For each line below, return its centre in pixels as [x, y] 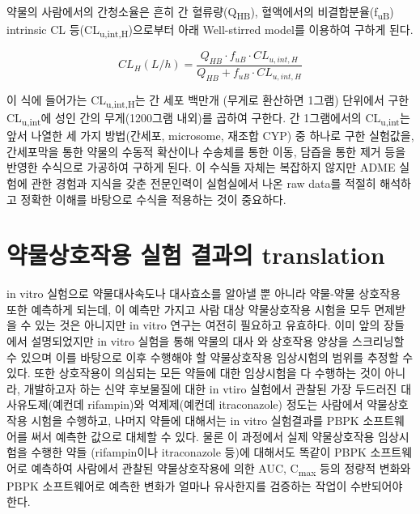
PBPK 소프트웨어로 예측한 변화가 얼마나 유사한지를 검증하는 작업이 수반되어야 [205, 485]
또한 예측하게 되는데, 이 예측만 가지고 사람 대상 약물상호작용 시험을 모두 [189, 309]
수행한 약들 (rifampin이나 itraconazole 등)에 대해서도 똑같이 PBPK [199, 452]
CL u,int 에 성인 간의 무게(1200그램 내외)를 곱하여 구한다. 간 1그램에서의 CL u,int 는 [208, 119]
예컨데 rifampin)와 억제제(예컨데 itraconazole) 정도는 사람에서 [208, 404]
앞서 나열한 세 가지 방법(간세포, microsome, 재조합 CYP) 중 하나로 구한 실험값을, [210, 136]
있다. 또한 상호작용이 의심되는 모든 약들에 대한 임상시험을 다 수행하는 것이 [194, 373]
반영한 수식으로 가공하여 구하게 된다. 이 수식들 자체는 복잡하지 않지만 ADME [201, 167]
